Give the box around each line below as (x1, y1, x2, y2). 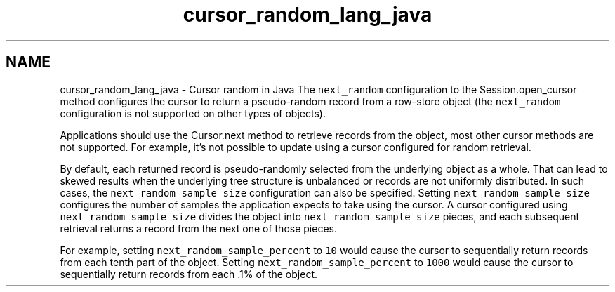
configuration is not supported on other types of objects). (60, 107, 326, 119)
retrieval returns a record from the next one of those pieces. (60, 222, 337, 234)
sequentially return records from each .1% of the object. (60, 267, 317, 280)
